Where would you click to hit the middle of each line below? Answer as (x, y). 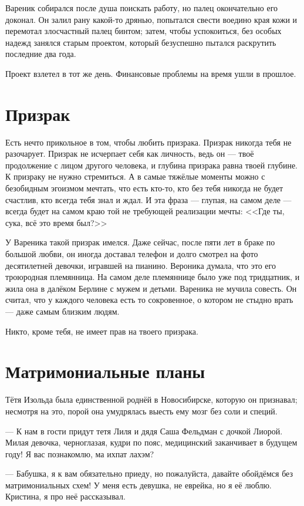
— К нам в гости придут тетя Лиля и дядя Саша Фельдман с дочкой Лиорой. (144, 431)
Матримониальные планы (105, 371)
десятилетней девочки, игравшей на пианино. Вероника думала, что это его (141, 265)
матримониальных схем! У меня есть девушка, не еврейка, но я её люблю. (139, 485)
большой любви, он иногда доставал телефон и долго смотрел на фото (132, 254)
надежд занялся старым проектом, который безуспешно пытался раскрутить (141, 42)
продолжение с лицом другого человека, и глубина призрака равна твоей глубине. (151, 165)
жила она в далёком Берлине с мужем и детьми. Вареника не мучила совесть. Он (151, 288)
